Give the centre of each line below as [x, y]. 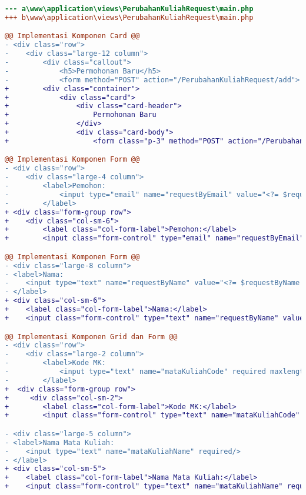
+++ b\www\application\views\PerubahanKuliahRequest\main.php [129, 17]
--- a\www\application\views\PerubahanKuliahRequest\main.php [129, 9]
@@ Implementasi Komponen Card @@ [72, 36]
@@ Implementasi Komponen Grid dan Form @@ [91, 337]
